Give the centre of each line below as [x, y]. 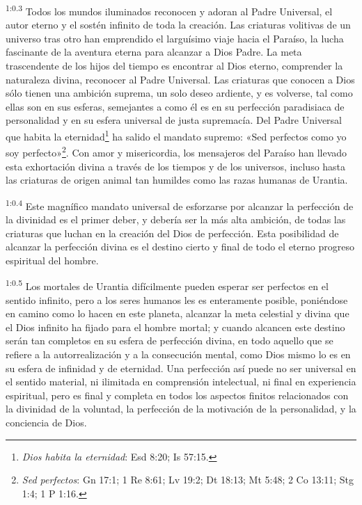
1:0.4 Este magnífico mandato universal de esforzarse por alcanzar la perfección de [180, 205]
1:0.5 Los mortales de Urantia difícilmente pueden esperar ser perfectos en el [167, 285]
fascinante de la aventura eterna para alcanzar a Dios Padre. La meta [154, 52]
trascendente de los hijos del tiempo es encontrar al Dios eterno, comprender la [174, 66]
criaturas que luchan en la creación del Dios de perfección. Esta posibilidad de [172, 233]
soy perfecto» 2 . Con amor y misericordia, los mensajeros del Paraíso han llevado [176, 151]
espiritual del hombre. [52, 260]
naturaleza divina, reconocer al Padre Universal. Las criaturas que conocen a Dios [180, 79]
